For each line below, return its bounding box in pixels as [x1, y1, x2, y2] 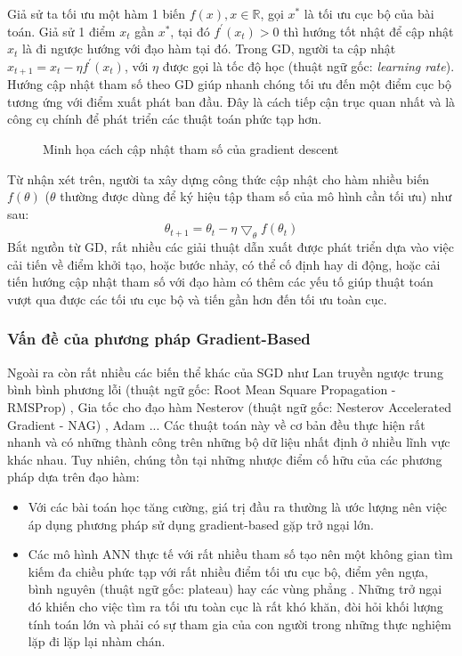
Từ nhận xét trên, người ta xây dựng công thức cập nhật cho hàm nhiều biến [7, 169, 430, 188]
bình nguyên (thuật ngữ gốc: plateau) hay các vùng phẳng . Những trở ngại [28, 579, 442, 598]
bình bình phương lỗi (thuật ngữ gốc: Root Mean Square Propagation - [7, 380, 396, 399]
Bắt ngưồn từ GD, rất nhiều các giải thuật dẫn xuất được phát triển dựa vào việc [7, 238, 454, 256]
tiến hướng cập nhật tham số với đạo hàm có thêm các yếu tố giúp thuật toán [7, 272, 434, 291]
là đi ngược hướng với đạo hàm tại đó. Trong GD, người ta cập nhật [22, 39, 396, 58]
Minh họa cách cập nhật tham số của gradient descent [43, 140, 339, 158]
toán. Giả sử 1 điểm [7, 21, 116, 40]
